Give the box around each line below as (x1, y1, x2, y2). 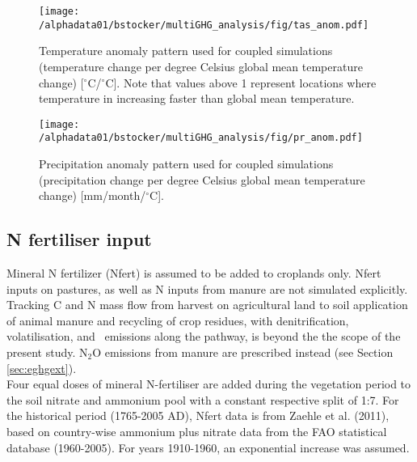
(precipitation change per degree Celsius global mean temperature (39, 171, 365, 188)
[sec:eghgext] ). (6, 359, 77, 376)
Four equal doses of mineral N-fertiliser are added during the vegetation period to (6, 375, 411, 392)
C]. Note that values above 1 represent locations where (105, 74, 377, 91)
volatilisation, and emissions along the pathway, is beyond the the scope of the (6, 328, 401, 345)
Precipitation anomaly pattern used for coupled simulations (39, 155, 334, 172)
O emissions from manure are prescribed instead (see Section (92, 343, 394, 360)
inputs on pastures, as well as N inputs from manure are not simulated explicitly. (6, 280, 408, 297)
